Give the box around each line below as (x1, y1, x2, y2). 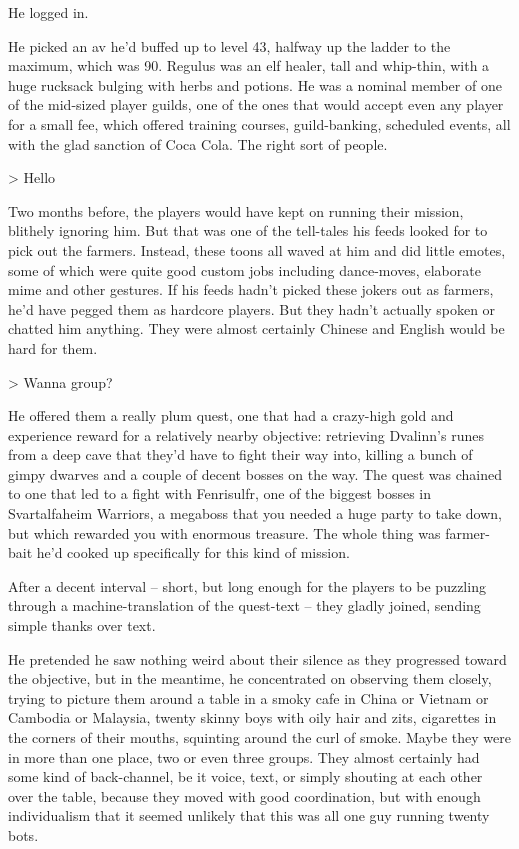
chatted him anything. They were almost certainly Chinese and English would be (8, 318, 505, 339)
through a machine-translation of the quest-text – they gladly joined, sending (8, 595, 481, 616)
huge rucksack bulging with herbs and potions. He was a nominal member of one (8, 74, 502, 95)
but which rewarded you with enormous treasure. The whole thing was (8, 522, 441, 543)
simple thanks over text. (8, 615, 156, 636)
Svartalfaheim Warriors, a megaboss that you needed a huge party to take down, (8, 503, 502, 524)
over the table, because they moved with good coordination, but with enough (8, 785, 481, 806)
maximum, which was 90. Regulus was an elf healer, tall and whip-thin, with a (8, 55, 490, 76)
